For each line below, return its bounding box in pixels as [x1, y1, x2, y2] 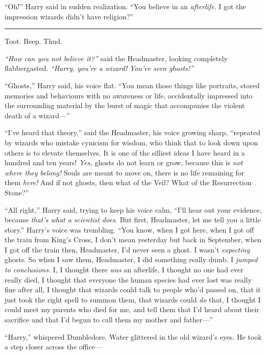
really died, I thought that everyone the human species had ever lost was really [5, 274, 252, 285]
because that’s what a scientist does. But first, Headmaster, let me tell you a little [5, 214, 261, 225]
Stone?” [5, 187, 29, 197]
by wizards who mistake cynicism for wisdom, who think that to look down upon [5, 137, 258, 147]
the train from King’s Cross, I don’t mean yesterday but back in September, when [5, 234, 261, 245]
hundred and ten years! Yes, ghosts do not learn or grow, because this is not [5, 157, 243, 168]
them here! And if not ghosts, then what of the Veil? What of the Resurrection [5, 177, 252, 188]
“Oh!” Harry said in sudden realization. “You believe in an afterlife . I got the [5, 1, 246, 11]
